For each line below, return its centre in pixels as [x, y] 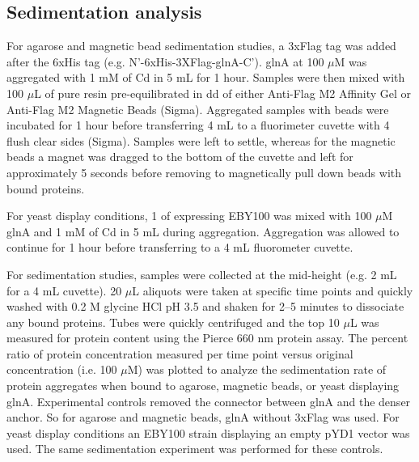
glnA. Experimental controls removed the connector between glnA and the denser [209, 401]
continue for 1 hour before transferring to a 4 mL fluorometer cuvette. [180, 247]
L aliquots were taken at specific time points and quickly [273, 290]
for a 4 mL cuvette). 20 [64, 290]
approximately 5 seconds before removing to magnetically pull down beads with [204, 172]
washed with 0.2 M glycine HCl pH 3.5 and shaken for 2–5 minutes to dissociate [205, 306]
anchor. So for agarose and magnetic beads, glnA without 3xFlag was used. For [203, 417]
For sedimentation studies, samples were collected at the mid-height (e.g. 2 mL [202, 274]
